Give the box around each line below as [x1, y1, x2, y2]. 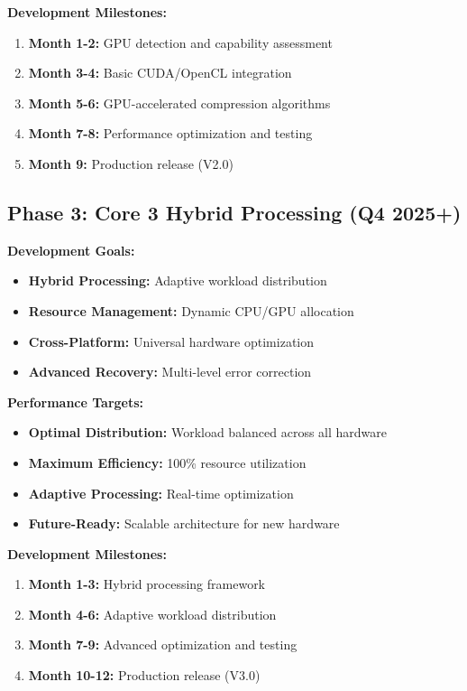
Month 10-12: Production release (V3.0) [28, 666, 261, 685]
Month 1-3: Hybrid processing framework [28, 574, 266, 593]
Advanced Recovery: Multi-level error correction [28, 362, 312, 381]
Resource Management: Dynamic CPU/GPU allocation [28, 301, 354, 320]
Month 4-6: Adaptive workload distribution [28, 604, 277, 623]
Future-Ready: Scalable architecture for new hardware [28, 514, 340, 533]
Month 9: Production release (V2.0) [28, 154, 233, 173]
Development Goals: [7, 240, 135, 259]
